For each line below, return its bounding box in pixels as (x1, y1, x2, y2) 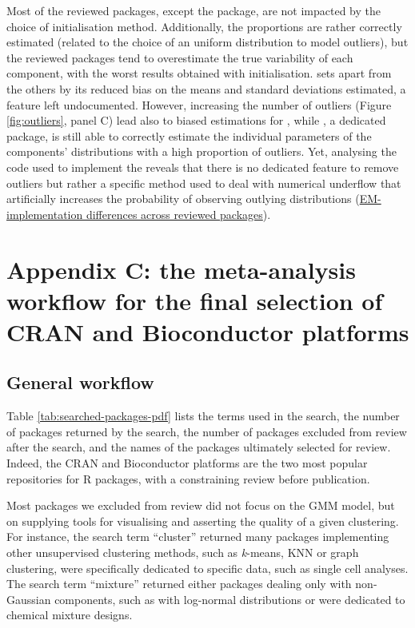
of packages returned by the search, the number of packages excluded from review (6, 423, 407, 439)
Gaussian (6, 590, 51, 607)
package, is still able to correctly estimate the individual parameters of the (6, 127, 372, 144)
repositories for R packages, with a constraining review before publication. (6, 470, 370, 487)
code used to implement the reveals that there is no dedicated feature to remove (6, 158, 399, 175)
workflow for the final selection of (6, 284, 383, 316)
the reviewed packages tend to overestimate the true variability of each (6, 49, 353, 66)
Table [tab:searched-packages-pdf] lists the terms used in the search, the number (6, 407, 400, 424)
